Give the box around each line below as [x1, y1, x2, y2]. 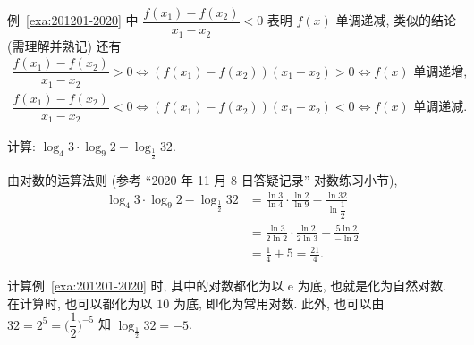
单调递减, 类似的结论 [335, 11, 457, 29]
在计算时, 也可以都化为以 [7, 293, 153, 312]
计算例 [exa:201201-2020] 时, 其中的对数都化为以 [7, 275, 284, 294]
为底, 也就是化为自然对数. [297, 275, 447, 294]
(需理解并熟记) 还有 [7, 36, 122, 55]
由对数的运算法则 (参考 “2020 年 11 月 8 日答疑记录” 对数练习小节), [7, 171, 398, 189]
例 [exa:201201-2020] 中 [7, 11, 139, 29]
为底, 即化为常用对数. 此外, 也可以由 [173, 293, 385, 312]
